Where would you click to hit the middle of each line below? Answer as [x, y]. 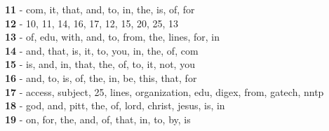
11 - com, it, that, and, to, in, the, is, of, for [100, 9]
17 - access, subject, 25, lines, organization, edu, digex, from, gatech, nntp [164, 91]
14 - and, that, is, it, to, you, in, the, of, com [102, 50]
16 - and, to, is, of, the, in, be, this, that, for [101, 77]
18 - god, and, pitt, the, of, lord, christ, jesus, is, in [115, 105]
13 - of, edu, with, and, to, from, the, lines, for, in [113, 37]
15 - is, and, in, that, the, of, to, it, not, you [100, 64]
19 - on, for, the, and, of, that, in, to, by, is [98, 119]
